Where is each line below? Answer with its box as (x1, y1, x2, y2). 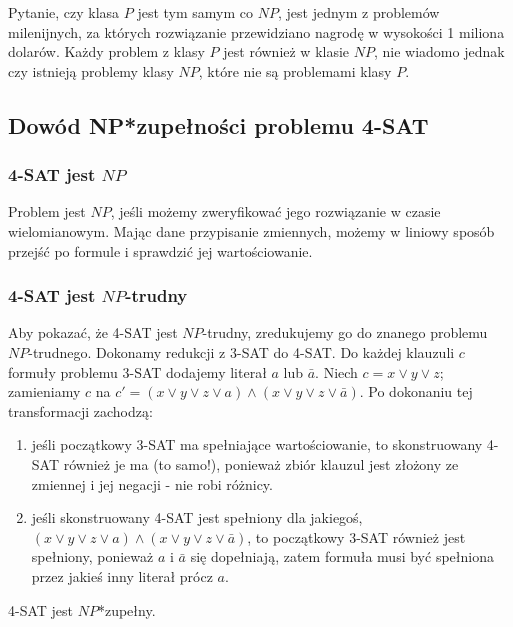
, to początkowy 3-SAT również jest (247, 526, 466, 547)
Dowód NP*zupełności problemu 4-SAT (8, 109, 429, 140)
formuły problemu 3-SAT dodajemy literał (8, 361, 267, 382)
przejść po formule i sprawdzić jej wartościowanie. (8, 240, 313, 261)
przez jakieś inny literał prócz (31, 565, 213, 586)
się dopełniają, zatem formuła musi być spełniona (190, 546, 494, 567)
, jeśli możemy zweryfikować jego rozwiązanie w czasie (110, 201, 441, 222)
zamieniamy (8, 381, 81, 402)
